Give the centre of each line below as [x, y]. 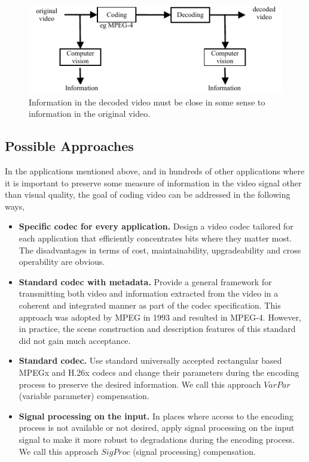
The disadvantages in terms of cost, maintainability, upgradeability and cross [160, 250]
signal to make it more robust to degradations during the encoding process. [157, 439]
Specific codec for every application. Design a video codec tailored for [156, 226]
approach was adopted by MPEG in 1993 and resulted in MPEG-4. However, [160, 317]
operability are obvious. [62, 262]
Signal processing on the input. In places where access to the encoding [156, 416]
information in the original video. [90, 114]
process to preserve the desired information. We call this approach [140, 384]
